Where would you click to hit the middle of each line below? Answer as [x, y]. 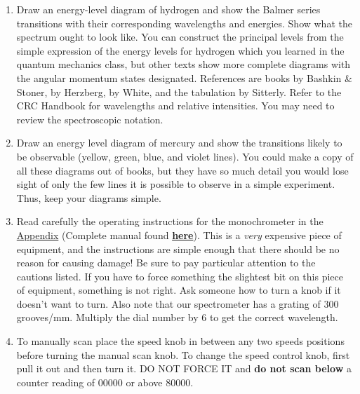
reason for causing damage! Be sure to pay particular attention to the [166, 263]
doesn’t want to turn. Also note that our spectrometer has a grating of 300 [178, 303]
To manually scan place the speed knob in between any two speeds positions [180, 341]
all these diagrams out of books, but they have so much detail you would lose [182, 170]
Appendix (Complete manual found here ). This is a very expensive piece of [179, 235]
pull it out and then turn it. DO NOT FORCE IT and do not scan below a [184, 368]
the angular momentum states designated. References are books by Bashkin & [184, 77]
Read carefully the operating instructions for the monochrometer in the [170, 221]
